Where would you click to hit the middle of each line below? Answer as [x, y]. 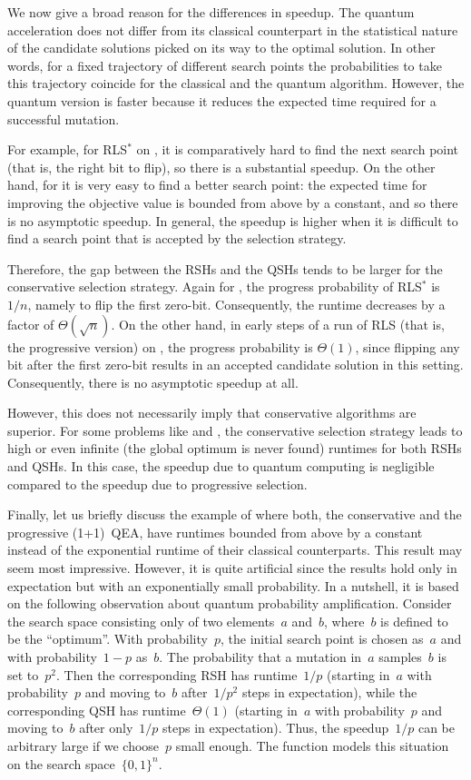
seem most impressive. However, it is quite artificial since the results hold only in [232, 568]
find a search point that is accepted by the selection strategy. [177, 238]
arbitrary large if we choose [83, 745]
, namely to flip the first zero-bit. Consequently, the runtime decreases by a [236, 304]
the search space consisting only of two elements [141, 621]
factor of [31, 324]
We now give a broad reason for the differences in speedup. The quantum [211, 12]
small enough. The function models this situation [312, 745]
